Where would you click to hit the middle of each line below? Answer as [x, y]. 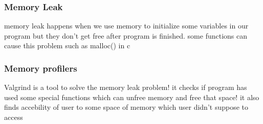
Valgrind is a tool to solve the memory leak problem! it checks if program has [126, 87]
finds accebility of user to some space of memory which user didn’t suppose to [126, 107]
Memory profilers [41, 68]
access [14, 117]
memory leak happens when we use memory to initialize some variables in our [126, 26]
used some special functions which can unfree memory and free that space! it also [132, 97]
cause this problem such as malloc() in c [67, 45]
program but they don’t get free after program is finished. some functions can [126, 35]
